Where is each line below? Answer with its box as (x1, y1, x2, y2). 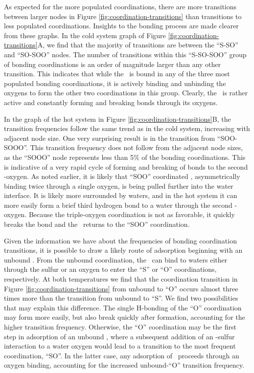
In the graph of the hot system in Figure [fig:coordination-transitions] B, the (4, 113, 231, 124)
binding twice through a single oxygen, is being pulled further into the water (4, 180, 233, 191)
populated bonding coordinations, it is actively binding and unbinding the (4, 78, 226, 88)
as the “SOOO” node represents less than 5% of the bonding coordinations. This (4, 152, 246, 162)
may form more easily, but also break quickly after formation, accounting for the (4, 312, 245, 322)
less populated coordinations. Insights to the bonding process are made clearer (4, 21, 239, 31)
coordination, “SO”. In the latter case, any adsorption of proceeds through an (4, 350, 239, 360)
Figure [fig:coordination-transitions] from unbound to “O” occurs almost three (4, 283, 238, 293)
